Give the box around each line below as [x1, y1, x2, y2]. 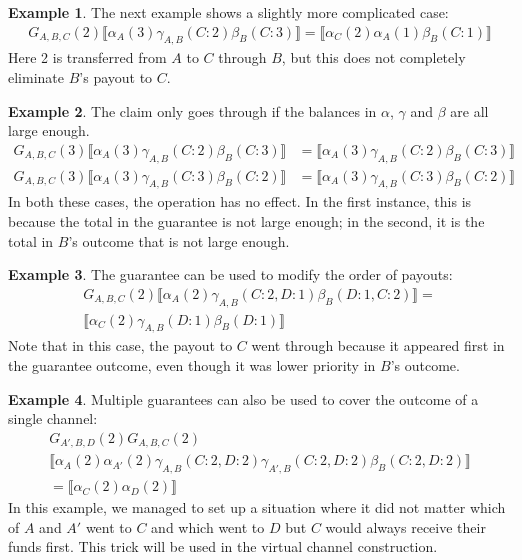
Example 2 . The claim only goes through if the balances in [8, 100, 377, 121]
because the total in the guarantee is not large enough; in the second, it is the [8, 211, 485, 232]
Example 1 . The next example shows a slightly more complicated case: [8, 2, 449, 22]
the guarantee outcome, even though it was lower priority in [8, 355, 376, 376]
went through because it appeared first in [251, 335, 505, 356]
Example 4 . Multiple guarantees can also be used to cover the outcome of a [8, 388, 479, 409]
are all [450, 100, 489, 121]
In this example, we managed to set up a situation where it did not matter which [8, 497, 506, 518]
